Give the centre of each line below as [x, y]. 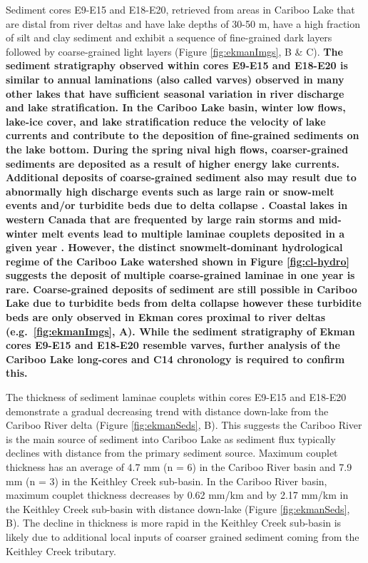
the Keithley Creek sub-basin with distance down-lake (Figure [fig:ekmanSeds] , [178, 508]
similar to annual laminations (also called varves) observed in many [175, 79]
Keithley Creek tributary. [61, 551]
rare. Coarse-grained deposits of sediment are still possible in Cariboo [182, 289]
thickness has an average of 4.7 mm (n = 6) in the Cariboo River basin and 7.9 [179, 467]
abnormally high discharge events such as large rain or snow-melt [170, 191]
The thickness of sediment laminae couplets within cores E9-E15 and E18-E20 [176, 397]
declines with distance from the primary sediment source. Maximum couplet [172, 453]
